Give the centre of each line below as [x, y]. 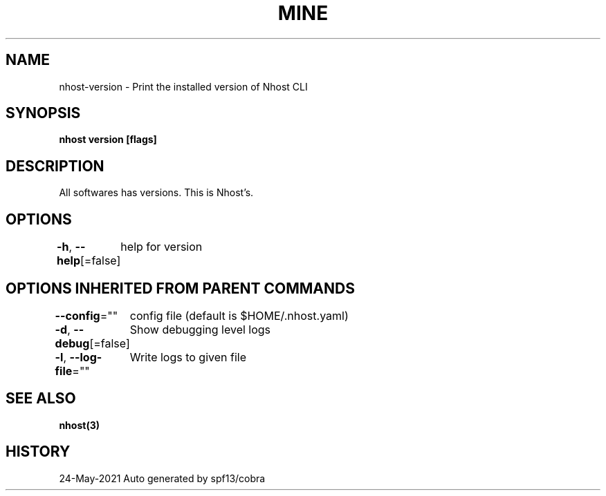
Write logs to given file [188, 357]
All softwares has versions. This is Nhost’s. [156, 193]
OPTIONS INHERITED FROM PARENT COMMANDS [180, 288]
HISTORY [38, 452]
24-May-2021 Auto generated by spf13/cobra [162, 478]
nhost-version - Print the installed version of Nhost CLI [183, 86]
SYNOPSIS [43, 113]
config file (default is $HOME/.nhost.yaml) [239, 315]
